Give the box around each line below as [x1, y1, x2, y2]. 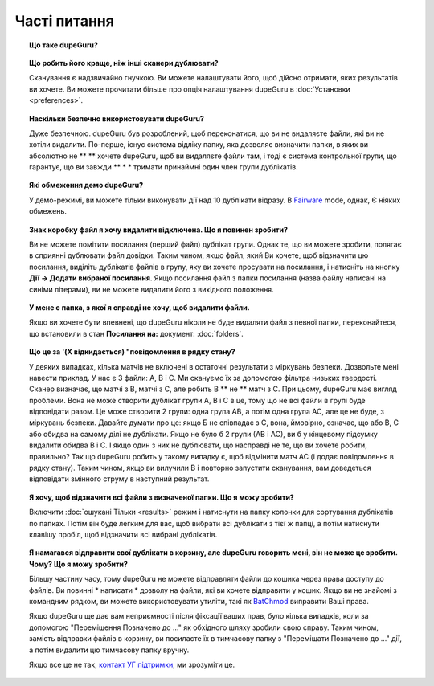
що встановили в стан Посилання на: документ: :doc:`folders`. [29, 329, 244, 338]
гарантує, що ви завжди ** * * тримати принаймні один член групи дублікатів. [29, 162, 298, 172]
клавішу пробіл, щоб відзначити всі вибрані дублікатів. [29, 530, 218, 539]
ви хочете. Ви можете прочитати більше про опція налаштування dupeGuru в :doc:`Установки [29, 84, 351, 94]
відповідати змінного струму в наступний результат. [29, 474, 210, 484]
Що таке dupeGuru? [29, 40, 98, 50]
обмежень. [29, 206, 68, 216]
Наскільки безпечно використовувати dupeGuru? [29, 113, 205, 124]
